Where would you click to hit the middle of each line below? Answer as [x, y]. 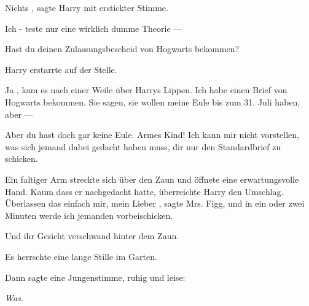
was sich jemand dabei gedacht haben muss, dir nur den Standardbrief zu [143, 146]
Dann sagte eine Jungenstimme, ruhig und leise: [95, 277]
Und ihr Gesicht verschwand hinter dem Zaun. [92, 236]
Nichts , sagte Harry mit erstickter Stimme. [87, 7]
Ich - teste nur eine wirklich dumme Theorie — [94, 28]
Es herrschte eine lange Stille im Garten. [81, 256]
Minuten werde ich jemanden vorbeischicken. [89, 215]
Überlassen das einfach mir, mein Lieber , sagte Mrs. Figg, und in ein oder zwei [155, 203]
